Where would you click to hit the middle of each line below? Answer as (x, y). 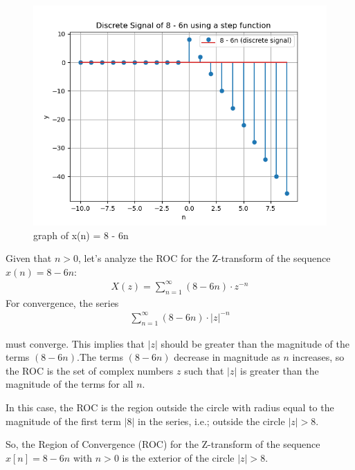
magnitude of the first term (63, 421)
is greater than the (280, 370)
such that (204, 370)
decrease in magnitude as (227, 357)
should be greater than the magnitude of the (255, 343)
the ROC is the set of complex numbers (90, 370)
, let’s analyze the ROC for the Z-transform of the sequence (204, 258)
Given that (29, 258)
